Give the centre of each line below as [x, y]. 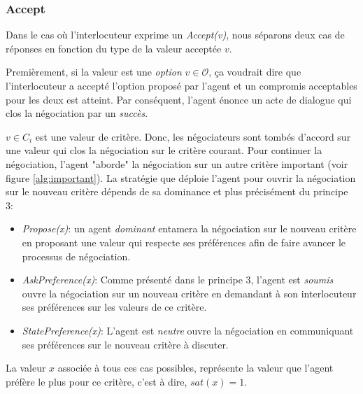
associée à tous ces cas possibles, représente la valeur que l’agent [195, 368]
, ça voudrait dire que [255, 72]
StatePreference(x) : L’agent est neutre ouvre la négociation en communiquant [188, 330]
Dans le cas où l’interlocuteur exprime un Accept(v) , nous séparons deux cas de [175, 35]
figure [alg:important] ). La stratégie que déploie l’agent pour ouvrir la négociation [181, 177]
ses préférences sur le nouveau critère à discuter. [125, 344]
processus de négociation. [76, 256]
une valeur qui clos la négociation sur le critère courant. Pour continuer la [164, 150]
